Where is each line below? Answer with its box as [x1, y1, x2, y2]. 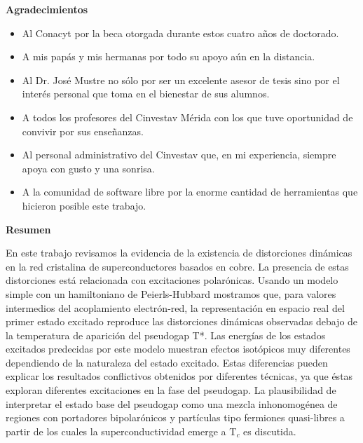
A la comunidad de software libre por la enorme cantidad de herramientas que [22, 184, 358, 199]
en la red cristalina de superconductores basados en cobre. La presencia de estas [6, 259, 349, 273]
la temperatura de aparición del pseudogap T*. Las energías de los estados [6, 327, 326, 342]
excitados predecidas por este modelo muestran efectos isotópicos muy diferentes [6, 341, 350, 356]
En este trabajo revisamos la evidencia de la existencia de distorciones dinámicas [6, 245, 352, 260]
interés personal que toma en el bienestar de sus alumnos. [22, 86, 270, 101]
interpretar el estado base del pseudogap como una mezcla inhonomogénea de [6, 396, 338, 411]
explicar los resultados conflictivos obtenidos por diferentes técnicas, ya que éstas [6, 369, 353, 383]
